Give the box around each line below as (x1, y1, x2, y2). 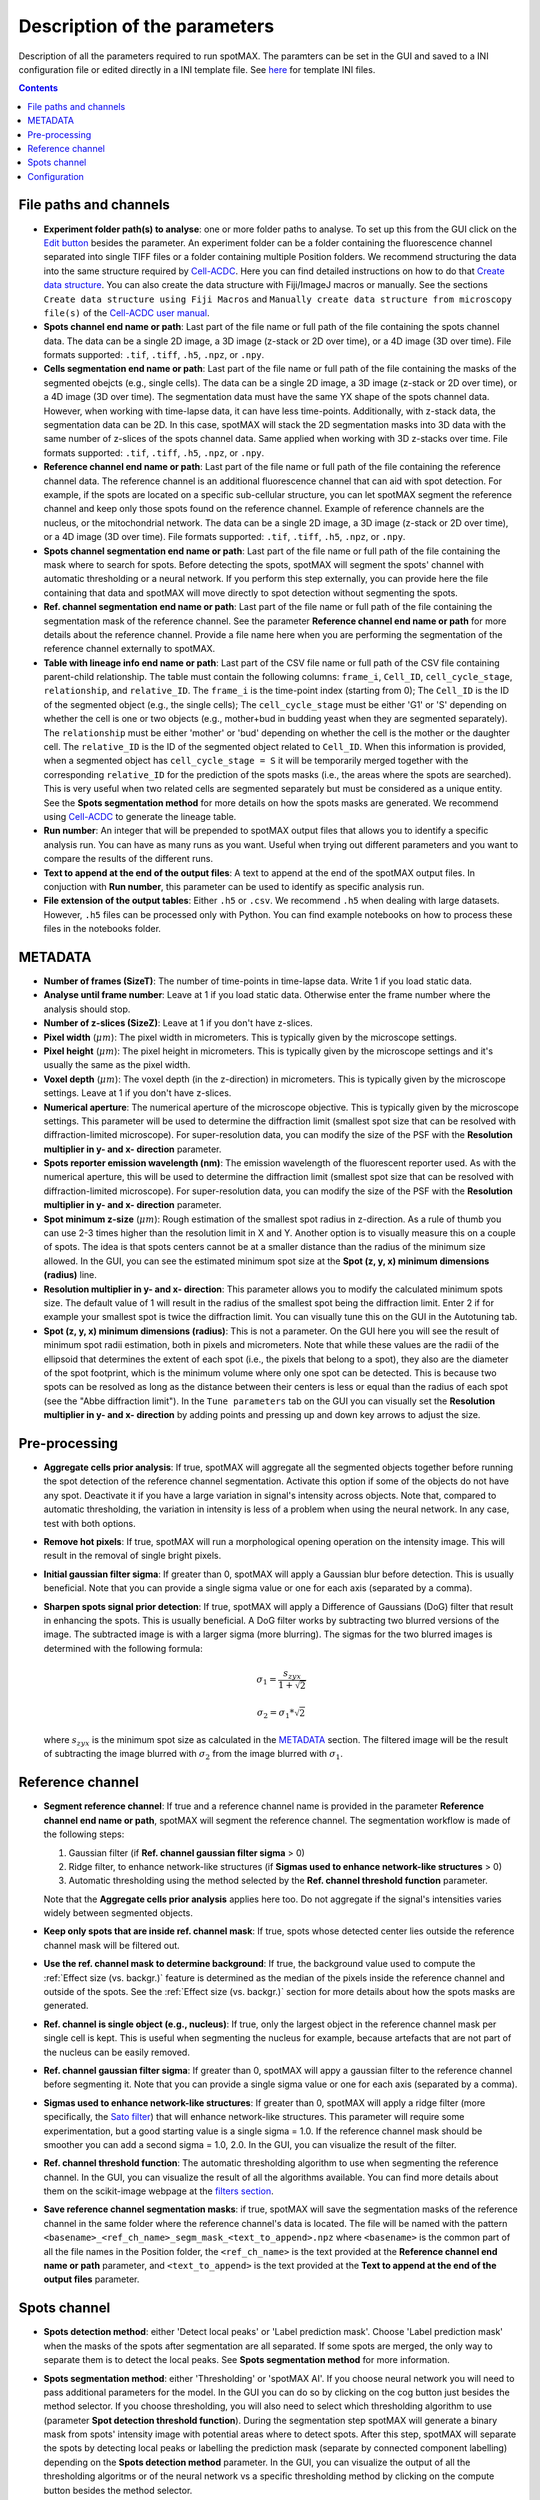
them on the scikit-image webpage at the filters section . (43, 2185, 274, 2197)
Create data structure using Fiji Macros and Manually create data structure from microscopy (43, 293, 513, 305)
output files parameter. (43, 2273, 140, 2285)
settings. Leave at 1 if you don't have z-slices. (43, 1087, 232, 1099)
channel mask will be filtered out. (43, 1939, 180, 1951)
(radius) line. (43, 1269, 97, 1281)
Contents (18, 82, 59, 94)
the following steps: (43, 1828, 125, 1840)
